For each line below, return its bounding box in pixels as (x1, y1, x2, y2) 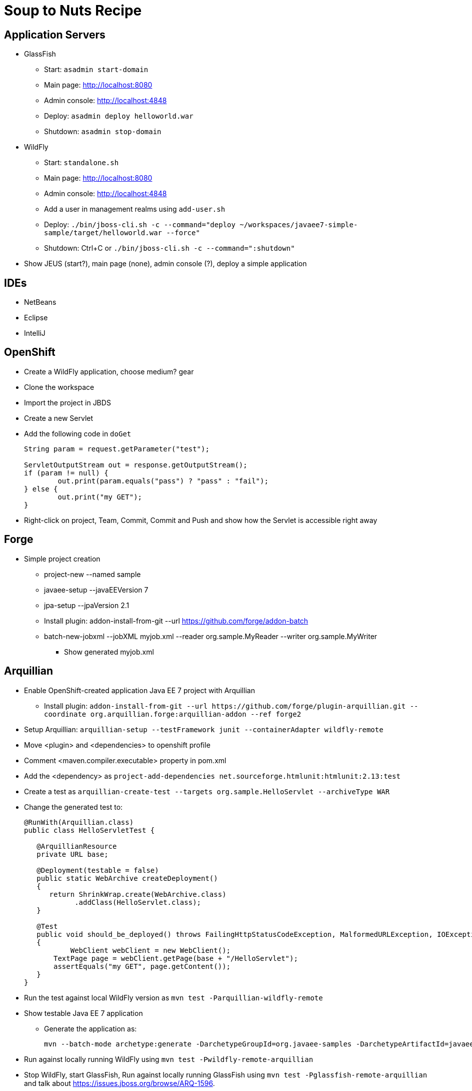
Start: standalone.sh (44, 158, 119, 167)
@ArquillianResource (36, 842, 117, 850)
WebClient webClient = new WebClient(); (70, 946, 231, 954)
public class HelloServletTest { (24, 826, 155, 834)
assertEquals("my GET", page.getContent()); (53, 962, 231, 970)
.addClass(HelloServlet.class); (74, 898, 201, 906)
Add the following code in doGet (24, 429, 131, 438)
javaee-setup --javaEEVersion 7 (44, 585, 148, 594)
